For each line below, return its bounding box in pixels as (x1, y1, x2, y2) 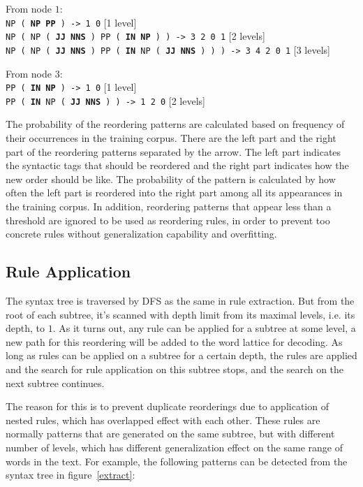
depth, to (6, 321, 45, 335)
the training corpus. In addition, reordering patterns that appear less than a (6, 199, 332, 214)
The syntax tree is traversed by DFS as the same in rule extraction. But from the (6, 293, 355, 308)
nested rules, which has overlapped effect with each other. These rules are (6, 412, 320, 427)
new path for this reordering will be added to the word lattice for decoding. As (6, 334, 343, 349)
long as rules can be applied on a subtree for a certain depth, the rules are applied (6, 348, 357, 363)
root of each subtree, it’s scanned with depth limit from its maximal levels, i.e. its (6, 307, 355, 321)
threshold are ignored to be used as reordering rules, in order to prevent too (6, 212, 330, 227)
